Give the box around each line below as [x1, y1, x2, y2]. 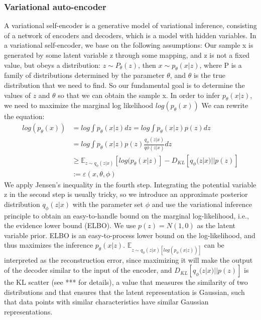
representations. [4, 306, 53, 317]
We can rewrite [201, 100, 248, 111]
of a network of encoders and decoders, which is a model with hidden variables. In [4, 30, 256, 40]
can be [204, 240, 224, 250]
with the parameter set [72, 198, 143, 209]
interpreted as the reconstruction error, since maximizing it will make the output [4, 254, 253, 265]
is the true [193, 70, 226, 80]
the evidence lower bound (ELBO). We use [4, 220, 136, 231]
